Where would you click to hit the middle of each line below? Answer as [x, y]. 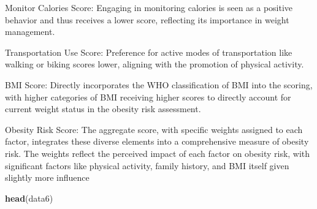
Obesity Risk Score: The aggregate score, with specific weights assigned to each [154, 129]
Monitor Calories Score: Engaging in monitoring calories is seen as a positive [149, 7]
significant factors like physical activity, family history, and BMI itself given [147, 165]
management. [30, 32]
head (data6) [29, 198]
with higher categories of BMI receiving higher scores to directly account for [148, 97]
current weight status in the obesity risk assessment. [103, 109]
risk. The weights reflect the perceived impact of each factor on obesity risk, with [158, 153]
